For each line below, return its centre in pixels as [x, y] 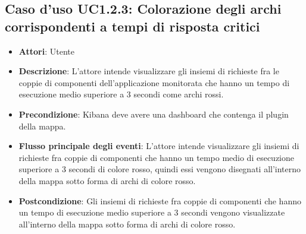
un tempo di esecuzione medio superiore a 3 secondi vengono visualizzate [152, 212]
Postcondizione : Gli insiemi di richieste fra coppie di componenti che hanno [160, 200]
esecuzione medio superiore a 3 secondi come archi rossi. [121, 94]
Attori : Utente [46, 51]
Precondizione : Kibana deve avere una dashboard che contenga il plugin [154, 114]
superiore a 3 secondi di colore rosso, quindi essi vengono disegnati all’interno [160, 169]
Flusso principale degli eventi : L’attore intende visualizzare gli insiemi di [159, 146]
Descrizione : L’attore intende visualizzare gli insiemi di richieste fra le [149, 71]
